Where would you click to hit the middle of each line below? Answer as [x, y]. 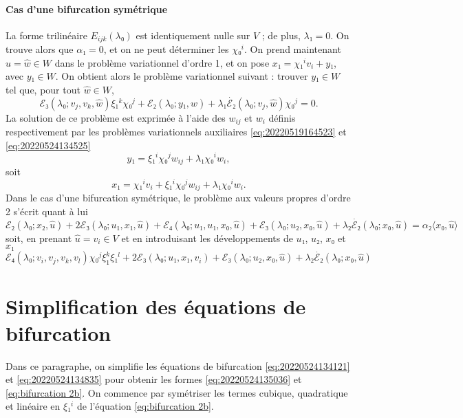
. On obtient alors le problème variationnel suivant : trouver [182, 76]
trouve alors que [40, 49]
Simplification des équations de [156, 306]
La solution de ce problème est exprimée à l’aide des [116, 117]
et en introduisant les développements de [207, 238]
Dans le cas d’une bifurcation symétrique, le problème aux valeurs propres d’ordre [178, 198]
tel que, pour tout [43, 90]
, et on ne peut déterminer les [166, 49]
